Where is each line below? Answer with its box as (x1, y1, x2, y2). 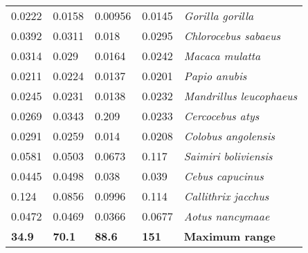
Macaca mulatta (183, 48, 261, 64)
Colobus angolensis (183, 128, 275, 144)
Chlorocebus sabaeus (183, 28, 281, 44)
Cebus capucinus (183, 168, 264, 184)
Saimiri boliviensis (183, 148, 273, 164)
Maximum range (183, 228, 275, 244)
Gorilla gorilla (183, 8, 254, 24)
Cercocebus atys (183, 108, 260, 124)
